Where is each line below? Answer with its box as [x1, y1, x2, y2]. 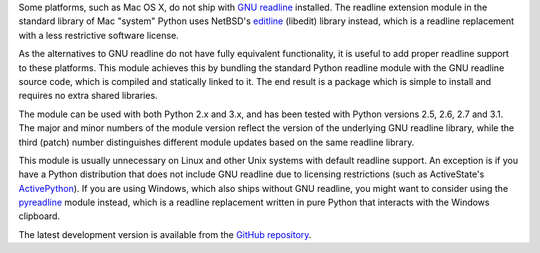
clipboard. [18, 210, 60, 222]
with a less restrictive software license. [18, 29, 179, 41]
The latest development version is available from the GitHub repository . [18, 228, 312, 240]
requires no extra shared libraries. [18, 90, 159, 102]
